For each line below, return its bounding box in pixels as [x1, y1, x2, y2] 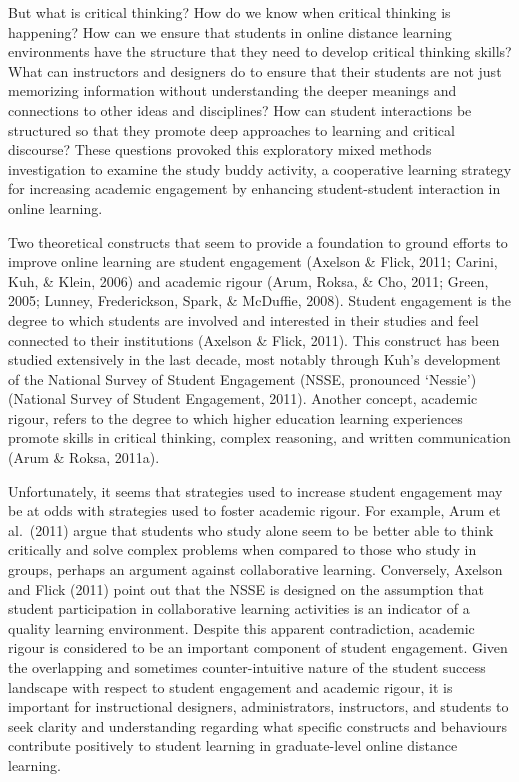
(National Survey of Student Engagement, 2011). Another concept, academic [8, 388, 478, 409]
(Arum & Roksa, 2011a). [8, 447, 160, 468]
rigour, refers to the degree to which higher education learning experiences [8, 407, 463, 428]
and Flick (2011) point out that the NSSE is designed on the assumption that [8, 578, 484, 599]
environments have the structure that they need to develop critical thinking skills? [8, 41, 512, 62]
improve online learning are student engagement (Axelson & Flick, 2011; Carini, [8, 251, 498, 272]
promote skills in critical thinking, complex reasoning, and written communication [8, 427, 511, 448]
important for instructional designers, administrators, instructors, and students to [8, 696, 509, 717]
